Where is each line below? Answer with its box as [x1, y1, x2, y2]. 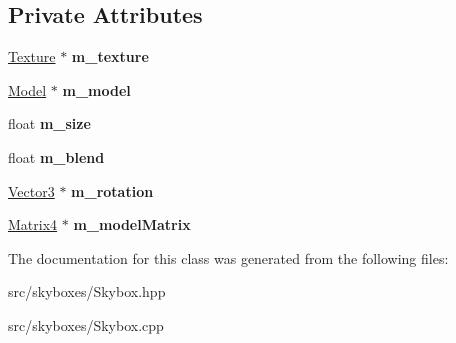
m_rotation [71, 180, 154, 201]
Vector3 [8, 180, 55, 201]
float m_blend [8, 146, 105, 167]
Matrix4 [8, 214, 58, 235]
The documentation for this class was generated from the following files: [8, 247, 449, 268]
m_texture [71, 46, 149, 67]
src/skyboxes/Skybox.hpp [8, 281, 166, 302]
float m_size [8, 113, 91, 134]
